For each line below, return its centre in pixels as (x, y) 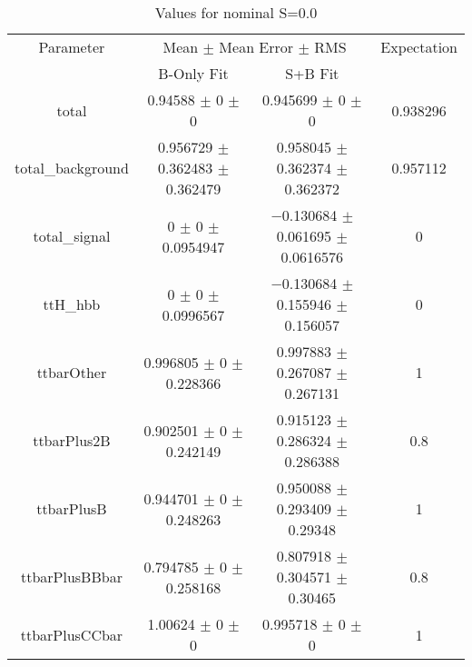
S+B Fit (312, 73)
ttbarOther (72, 372)
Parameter (72, 47)
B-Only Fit (193, 73)
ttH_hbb (72, 304)
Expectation (419, 47)
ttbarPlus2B (72, 440)
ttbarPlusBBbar (71, 577)
